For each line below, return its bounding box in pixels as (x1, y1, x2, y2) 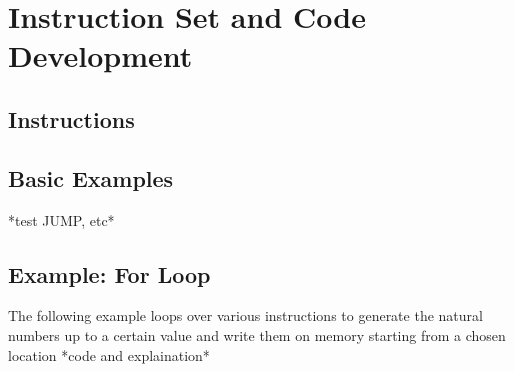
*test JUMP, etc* (8, 209, 115, 230)
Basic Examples (8, 162, 174, 193)
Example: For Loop (8, 258, 211, 289)
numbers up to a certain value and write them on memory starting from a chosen (8, 324, 506, 345)
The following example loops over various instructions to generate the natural (8, 305, 483, 326)
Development (8, 35, 193, 76)
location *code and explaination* (8, 344, 210, 365)
